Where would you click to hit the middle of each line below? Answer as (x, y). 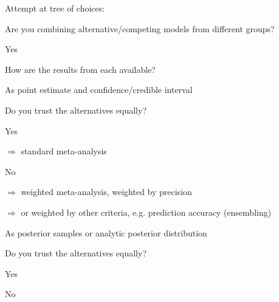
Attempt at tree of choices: (55, 8)
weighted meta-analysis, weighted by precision (106, 192)
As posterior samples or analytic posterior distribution (106, 232)
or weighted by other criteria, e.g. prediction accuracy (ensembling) (146, 212)
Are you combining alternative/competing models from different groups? (140, 28)
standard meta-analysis (64, 151)
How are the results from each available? (80, 69)
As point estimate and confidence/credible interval (99, 90)
